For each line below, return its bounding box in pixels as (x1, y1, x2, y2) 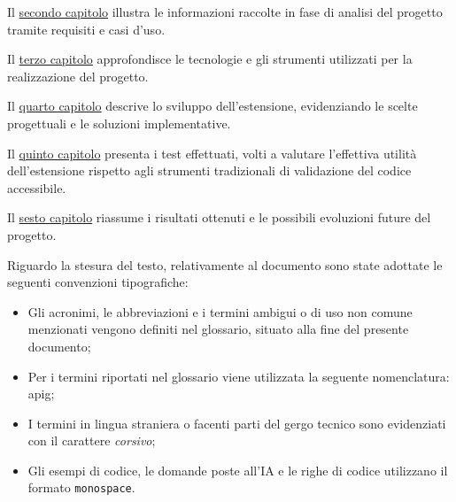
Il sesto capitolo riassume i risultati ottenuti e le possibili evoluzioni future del (7, 208, 431, 227)
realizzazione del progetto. (7, 66, 149, 85)
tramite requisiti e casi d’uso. (7, 19, 166, 38)
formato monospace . (27, 478, 135, 497)
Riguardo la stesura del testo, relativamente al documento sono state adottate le (7, 255, 443, 274)
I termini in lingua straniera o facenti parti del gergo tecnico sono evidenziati (27, 413, 446, 432)
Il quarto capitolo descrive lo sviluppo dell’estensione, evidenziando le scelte (7, 97, 418, 115)
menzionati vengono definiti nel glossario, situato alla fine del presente (27, 320, 409, 338)
